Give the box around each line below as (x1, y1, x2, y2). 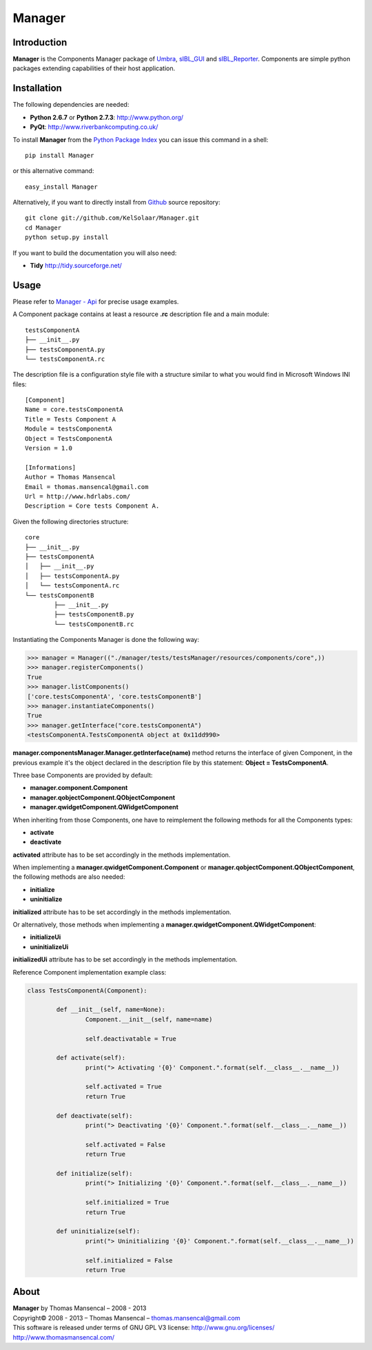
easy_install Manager (25, 183, 98, 191)
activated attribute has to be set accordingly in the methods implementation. (12, 851, 231, 859)
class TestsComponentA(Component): (27, 986, 147, 995)
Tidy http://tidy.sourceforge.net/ (30, 262, 122, 270)
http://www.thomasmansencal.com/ (12, 1333, 115, 1341)
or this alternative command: (12, 167, 94, 175)
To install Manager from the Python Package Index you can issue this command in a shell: (12, 135, 269, 144)
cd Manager (25, 224, 62, 231)
